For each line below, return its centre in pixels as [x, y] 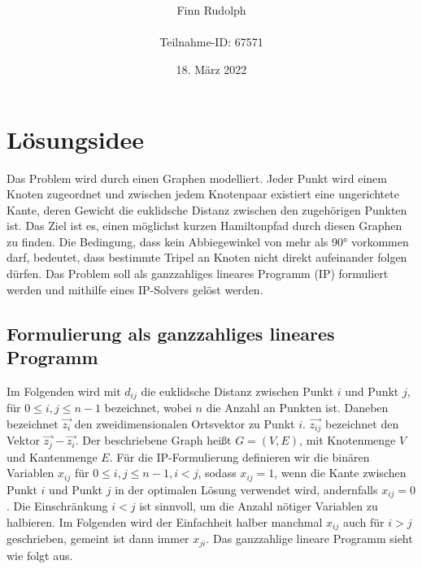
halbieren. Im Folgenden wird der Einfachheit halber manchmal [165, 521]
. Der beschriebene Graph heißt [153, 440]
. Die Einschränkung [57, 506]
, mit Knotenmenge [348, 440]
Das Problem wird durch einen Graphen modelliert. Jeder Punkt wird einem [197, 178]
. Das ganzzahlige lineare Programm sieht [309, 539]
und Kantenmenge [52, 456]
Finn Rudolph [211, 10]
